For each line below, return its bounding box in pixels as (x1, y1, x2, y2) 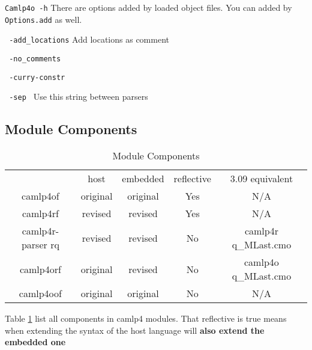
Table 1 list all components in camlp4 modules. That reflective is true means (5, 312, 287, 325)
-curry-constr (9, 73, 65, 82)
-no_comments (9, 54, 61, 63)
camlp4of (22, 189, 59, 203)
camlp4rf (22, 206, 59, 221)
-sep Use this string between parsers (9, 90, 148, 103)
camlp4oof (19, 286, 62, 301)
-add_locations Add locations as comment (9, 33, 169, 46)
